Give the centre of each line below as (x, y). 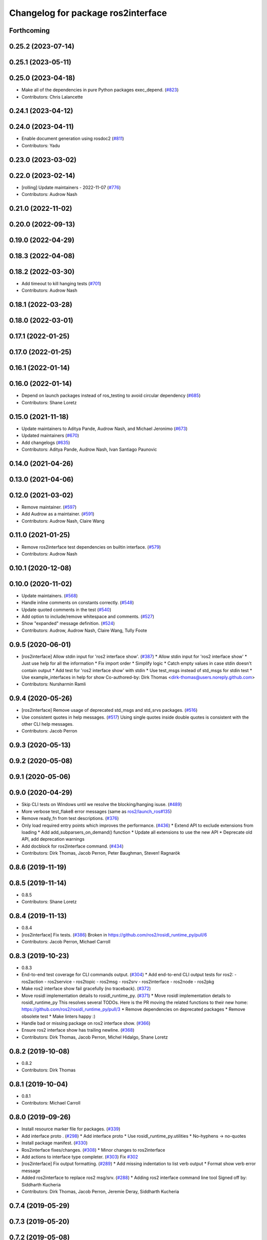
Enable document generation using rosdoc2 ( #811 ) (73, 138)
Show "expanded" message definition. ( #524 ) (68, 623)
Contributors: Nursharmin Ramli (54, 684)
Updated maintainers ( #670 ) (50, 435)
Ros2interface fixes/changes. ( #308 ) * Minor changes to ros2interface (93, 1150)
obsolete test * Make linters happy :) (59, 1016)
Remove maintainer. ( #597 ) (49, 507)
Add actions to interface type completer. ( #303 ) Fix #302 (80, 1157)
